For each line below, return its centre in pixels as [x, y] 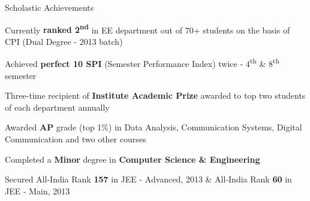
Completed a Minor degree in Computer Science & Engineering [133, 159]
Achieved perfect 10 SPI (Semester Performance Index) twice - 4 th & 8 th [142, 63]
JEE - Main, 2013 [37, 191]
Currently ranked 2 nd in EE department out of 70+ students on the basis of [148, 29]
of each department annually [57, 107]
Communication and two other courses [76, 139]
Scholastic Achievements [49, 7]
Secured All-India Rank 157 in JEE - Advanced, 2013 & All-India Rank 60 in [148, 179]
